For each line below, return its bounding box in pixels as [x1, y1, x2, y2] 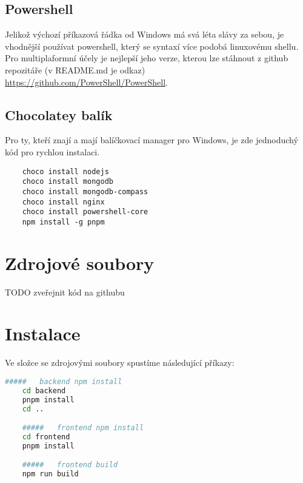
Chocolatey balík [5, 105, 113, 124]
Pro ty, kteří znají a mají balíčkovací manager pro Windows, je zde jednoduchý [5, 133, 298, 146]
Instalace [5, 321, 81, 346]
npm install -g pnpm [22, 217, 105, 226]
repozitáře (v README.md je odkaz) [5, 63, 145, 76]
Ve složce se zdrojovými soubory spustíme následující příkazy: [5, 356, 235, 369]
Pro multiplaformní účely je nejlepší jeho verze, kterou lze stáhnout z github [5, 52, 288, 64]
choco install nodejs [22, 167, 109, 176]
